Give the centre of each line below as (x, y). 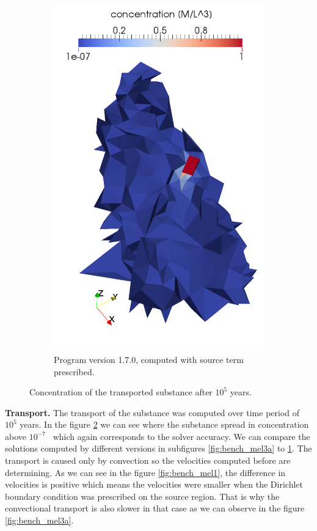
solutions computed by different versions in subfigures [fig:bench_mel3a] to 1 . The (158, 448)
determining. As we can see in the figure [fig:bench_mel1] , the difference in (145, 472)
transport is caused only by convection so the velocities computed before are (148, 460)
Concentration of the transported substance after (121, 392)
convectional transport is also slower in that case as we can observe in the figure (155, 508)
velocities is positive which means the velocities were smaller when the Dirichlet (154, 484)
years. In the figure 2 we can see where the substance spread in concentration (164, 424)
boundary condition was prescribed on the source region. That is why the (142, 496)
